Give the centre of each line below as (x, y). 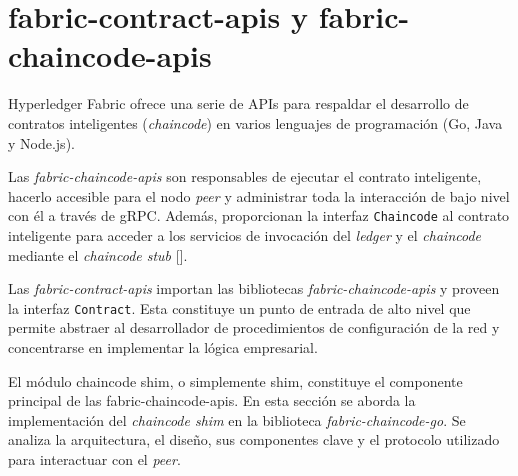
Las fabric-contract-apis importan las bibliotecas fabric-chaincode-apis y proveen (254, 288)
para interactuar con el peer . (94, 458)
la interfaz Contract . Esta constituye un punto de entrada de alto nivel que (239, 307)
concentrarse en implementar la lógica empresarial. (163, 346)
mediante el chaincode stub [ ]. (98, 254)
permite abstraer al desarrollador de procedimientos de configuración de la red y (254, 327)
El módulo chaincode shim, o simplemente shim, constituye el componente (235, 380)
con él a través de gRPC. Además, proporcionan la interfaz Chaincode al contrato (259, 215)
